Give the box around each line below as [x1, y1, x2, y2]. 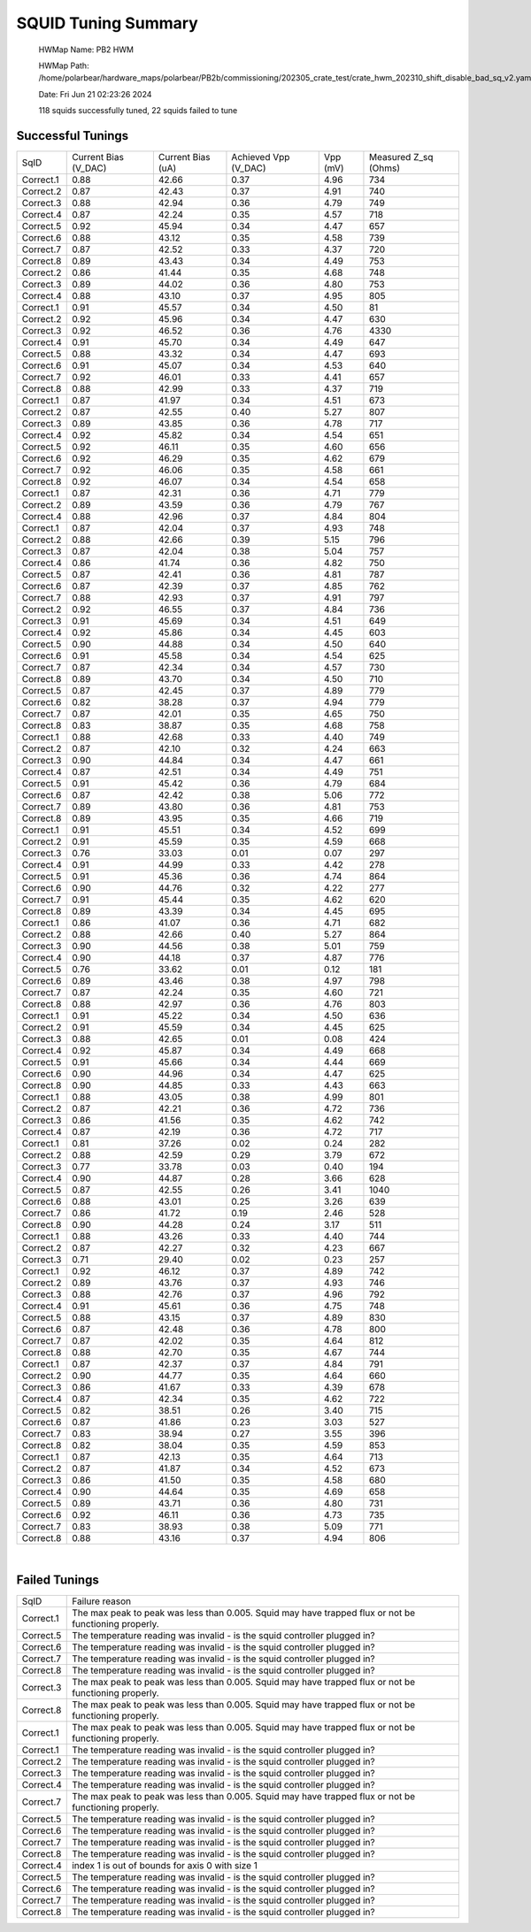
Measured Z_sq [368, 151, 434, 164]
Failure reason [72, 1595, 132, 1607]
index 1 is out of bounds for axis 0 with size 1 [72, 1859, 258, 1871]
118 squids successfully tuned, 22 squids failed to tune [38, 105, 238, 116]
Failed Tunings [16, 1572, 99, 1587]
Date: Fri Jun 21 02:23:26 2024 [38, 88, 152, 99]
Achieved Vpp [231, 151, 290, 164]
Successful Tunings [16, 128, 129, 143]
